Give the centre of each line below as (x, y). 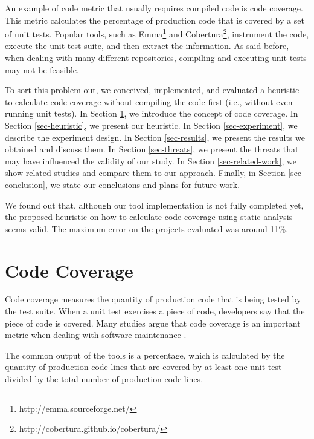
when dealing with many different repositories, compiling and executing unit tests (156, 58)
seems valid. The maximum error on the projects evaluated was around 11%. (147, 228)
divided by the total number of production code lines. (104, 379)
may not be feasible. (42, 69)
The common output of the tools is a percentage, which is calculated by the (145, 355)
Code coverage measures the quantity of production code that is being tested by (153, 299)
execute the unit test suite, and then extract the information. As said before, (147, 46)
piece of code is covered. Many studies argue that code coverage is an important (153, 323)
